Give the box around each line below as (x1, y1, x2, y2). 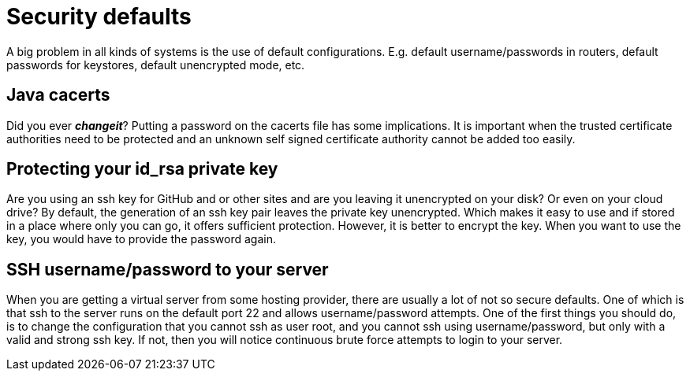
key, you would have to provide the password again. (6, 232, 276, 246)
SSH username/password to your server (6, 259, 329, 279)
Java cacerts (6, 85, 110, 105)
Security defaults (6, 3, 192, 30)
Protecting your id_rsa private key (6, 159, 278, 179)
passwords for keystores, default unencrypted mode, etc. (6, 57, 305, 72)
